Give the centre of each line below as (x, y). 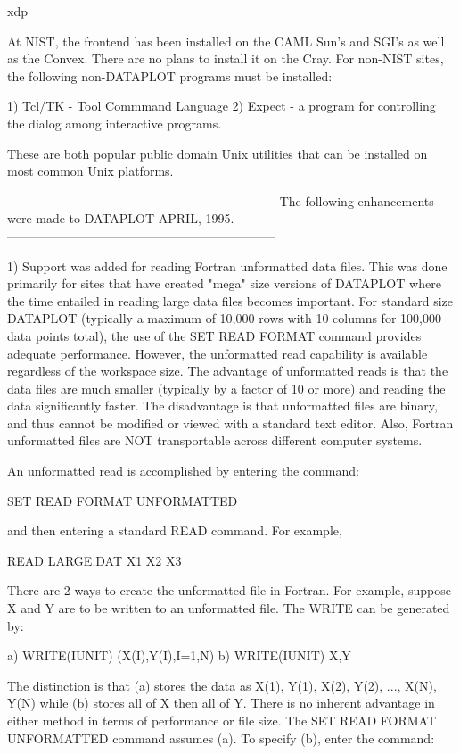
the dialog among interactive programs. (115, 123)
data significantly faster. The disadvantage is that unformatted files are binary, (222, 406)
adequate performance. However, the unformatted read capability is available (218, 353)
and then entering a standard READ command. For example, (175, 530)
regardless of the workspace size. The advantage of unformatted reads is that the (228, 371)
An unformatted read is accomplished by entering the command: (183, 471)
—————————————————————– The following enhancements (221, 200)
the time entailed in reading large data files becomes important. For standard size (230, 300)
